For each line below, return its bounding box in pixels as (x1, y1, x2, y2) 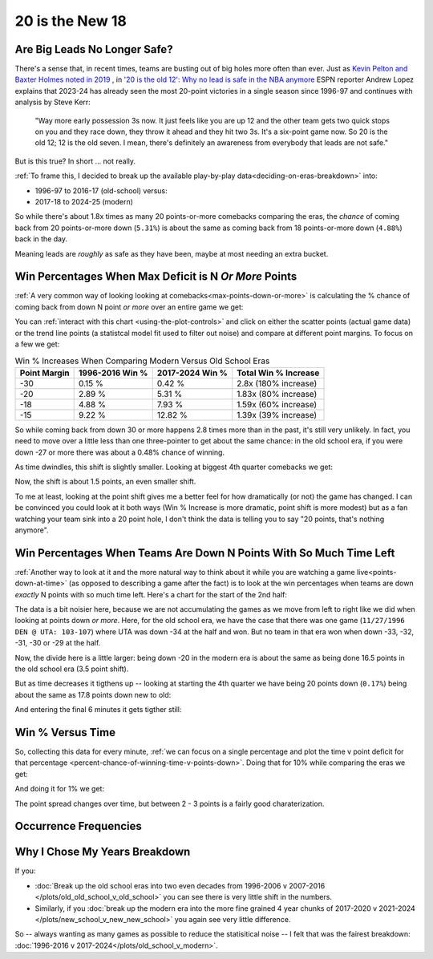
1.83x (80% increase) (237, 388, 318, 399)
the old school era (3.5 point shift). (14, 664, 129, 674)
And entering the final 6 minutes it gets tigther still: (14, 705, 182, 714)
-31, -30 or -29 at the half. (14, 638, 101, 648)
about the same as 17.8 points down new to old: (14, 690, 172, 699)
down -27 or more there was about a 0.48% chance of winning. (14, 447, 225, 457)
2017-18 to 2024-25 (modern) (34, 196, 134, 206)
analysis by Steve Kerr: (14, 97, 91, 107)
